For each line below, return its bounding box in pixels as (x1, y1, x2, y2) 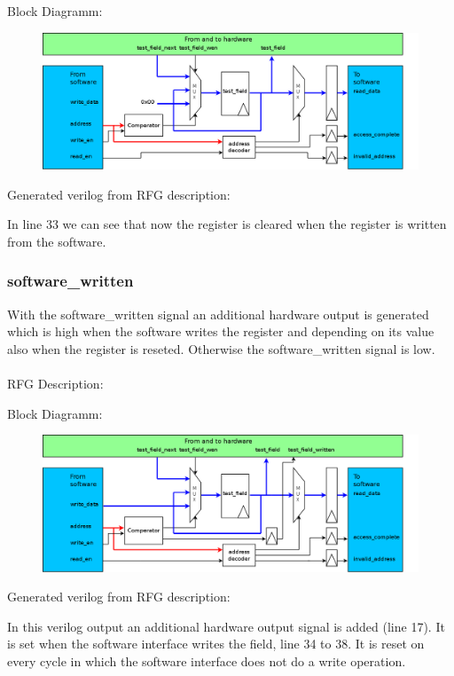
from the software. (7, 232, 106, 250)
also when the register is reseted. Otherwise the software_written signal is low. (7, 339, 435, 358)
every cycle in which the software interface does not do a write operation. (7, 652, 406, 670)
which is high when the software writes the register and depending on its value (7, 322, 434, 341)
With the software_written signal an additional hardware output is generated (7, 304, 429, 323)
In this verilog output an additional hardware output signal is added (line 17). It (7, 617, 445, 635)
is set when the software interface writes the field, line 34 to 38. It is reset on (7, 634, 425, 653)
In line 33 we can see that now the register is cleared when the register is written (7, 215, 447, 233)
